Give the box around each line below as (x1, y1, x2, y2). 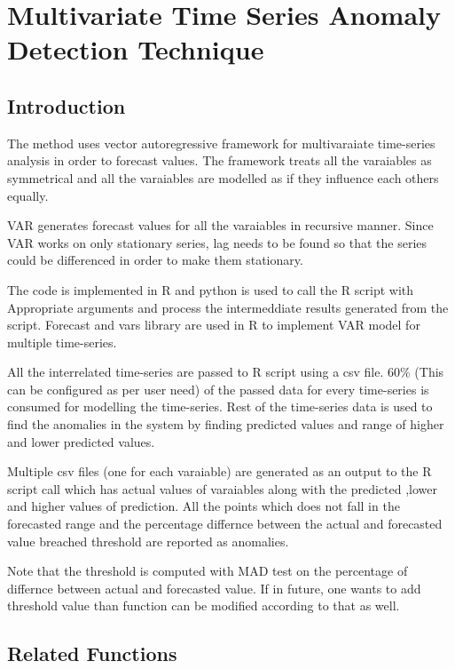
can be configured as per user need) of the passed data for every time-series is (7, 379, 429, 398)
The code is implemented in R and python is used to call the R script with (7, 280, 414, 299)
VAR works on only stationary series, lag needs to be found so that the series (7, 233, 428, 251)
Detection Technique (7, 31, 264, 68)
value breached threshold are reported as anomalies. (7, 531, 289, 550)
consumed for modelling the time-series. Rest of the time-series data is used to (7, 397, 433, 416)
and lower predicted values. (7, 432, 155, 450)
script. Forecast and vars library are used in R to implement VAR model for (7, 315, 420, 334)
